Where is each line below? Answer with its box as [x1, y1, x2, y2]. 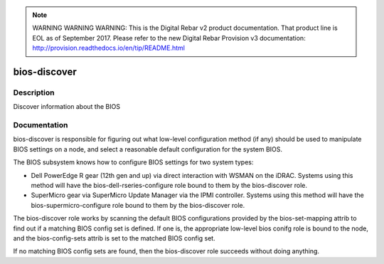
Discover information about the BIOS [13, 102, 121, 111]
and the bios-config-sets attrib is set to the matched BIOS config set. [13, 233, 216, 242]
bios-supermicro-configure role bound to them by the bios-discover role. [31, 201, 245, 209]
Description [13, 88, 55, 97]
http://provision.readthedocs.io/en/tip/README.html [32, 43, 185, 53]
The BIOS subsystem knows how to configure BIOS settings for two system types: [13, 158, 254, 167]
